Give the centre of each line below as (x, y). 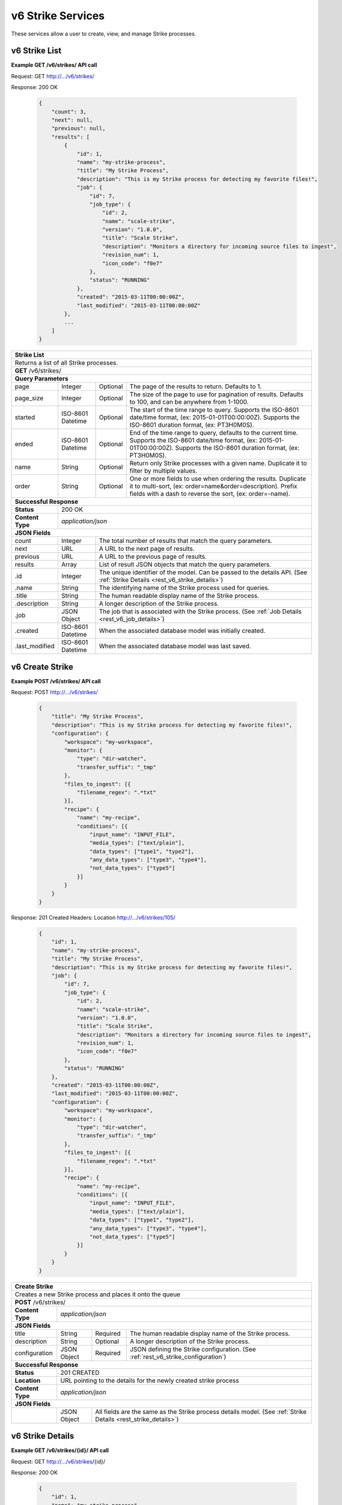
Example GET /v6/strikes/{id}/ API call (60, 1450)
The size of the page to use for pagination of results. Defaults (216, 394)
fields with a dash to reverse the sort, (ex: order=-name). (210, 494)
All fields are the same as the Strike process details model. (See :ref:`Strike (201, 1412)
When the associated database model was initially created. (182, 631)
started (25, 417)
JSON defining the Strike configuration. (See (193, 1349)
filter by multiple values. (163, 471)
